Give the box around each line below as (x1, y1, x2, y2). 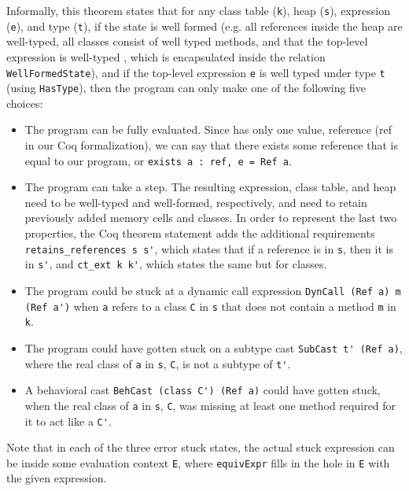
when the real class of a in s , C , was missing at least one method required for (24, 397, 396, 413)
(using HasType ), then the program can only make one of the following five (6, 79, 367, 96)
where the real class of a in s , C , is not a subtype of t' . (24, 355, 291, 371)
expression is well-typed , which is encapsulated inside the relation (6, 48, 326, 65)
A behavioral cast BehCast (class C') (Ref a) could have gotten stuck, (24, 382, 381, 398)
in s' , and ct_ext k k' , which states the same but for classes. (24, 256, 327, 272)
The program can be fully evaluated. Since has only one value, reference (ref (24, 121, 392, 138)
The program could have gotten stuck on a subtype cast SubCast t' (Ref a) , (24, 339, 403, 356)
